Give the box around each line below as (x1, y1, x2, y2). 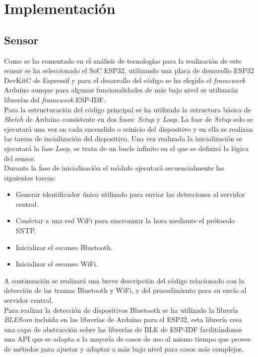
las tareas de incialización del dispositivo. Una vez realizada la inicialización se (4, 133, 243, 144)
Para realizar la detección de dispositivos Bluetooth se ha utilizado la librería (4, 304, 239, 315)
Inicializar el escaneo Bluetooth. (15, 242, 113, 252)
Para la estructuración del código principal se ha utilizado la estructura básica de (4, 104, 251, 114)
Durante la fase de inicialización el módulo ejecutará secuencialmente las (4, 163, 224, 173)
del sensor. (4, 153, 36, 163)
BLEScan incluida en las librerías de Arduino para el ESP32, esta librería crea (4, 314, 242, 325)
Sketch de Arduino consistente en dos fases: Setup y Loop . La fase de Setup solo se (4, 114, 253, 124)
